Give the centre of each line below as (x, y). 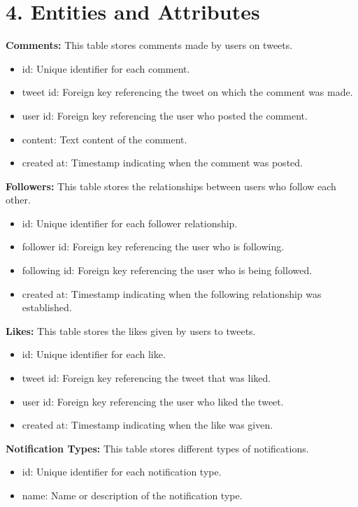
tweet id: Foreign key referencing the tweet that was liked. (146, 378)
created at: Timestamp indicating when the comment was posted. (162, 163)
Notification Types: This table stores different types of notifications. (157, 448)
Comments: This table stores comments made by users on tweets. (149, 45)
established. (47, 307)
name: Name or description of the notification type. (132, 495)
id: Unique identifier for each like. (94, 354)
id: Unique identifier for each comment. (106, 68)
